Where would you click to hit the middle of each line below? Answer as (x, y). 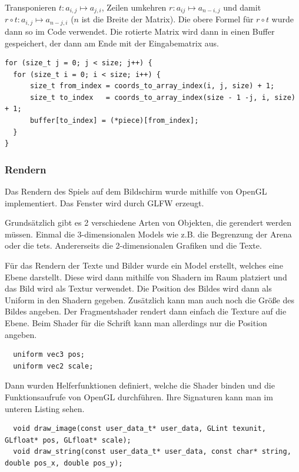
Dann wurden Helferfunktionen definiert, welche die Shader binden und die (140, 385)
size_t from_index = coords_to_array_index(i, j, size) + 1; (152, 86)
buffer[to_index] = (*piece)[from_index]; (114, 121)
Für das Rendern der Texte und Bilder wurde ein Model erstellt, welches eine (144, 265)
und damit (242, 7)
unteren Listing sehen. (45, 408)
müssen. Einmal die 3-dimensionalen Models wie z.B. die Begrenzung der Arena (148, 234)
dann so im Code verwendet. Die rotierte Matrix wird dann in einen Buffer (140, 31)
